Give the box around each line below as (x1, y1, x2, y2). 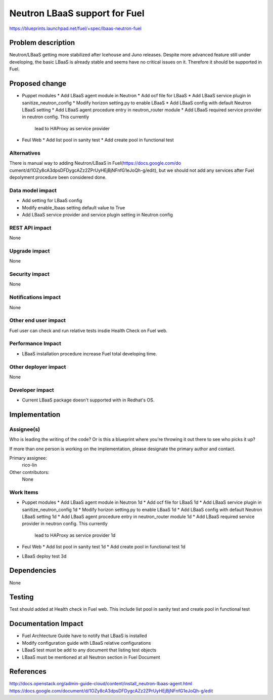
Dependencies (9, 566, 57, 575)
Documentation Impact (9, 619, 83, 628)
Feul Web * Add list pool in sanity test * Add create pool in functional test (22, 137, 174, 143)
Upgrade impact (9, 247, 50, 254)
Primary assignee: (9, 455, 48, 461)
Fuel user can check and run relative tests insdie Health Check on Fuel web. (9, 327, 168, 334)
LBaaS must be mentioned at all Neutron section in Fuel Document (22, 654, 160, 660)
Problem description (9, 39, 75, 47)
